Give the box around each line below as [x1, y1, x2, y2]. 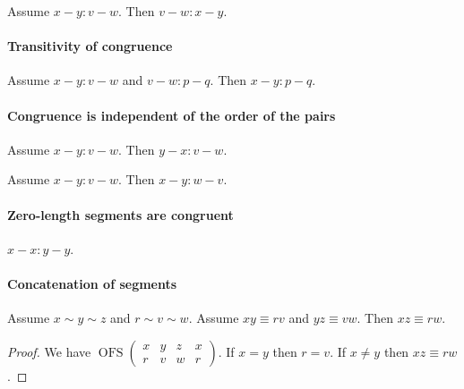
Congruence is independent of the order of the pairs [7, 106, 336, 124]
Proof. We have [7, 342, 91, 360]
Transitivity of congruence [7, 37, 173, 55]
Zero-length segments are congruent [7, 205, 234, 224]
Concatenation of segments [7, 274, 177, 292]
